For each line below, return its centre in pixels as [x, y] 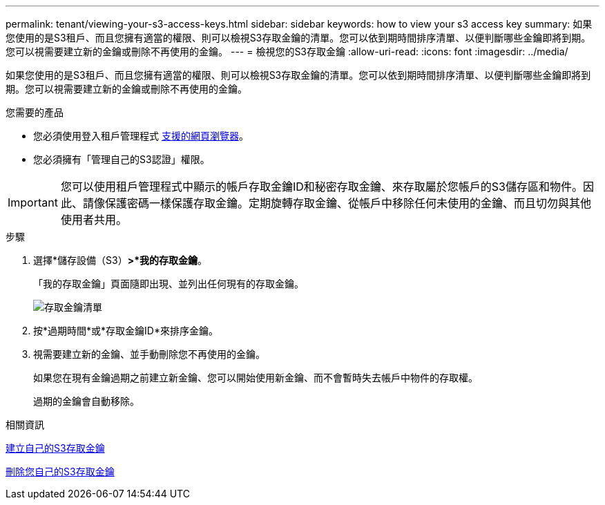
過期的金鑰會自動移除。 [86, 401]
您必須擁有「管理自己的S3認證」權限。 [122, 159]
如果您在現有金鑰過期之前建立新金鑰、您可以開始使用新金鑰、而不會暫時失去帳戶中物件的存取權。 [256, 378]
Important [33, 202]
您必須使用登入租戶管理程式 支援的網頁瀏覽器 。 [141, 136]
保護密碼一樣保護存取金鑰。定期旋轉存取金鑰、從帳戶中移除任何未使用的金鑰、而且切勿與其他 [348, 203]
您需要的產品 [35, 112]
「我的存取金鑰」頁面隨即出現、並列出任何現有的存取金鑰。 [169, 284]
